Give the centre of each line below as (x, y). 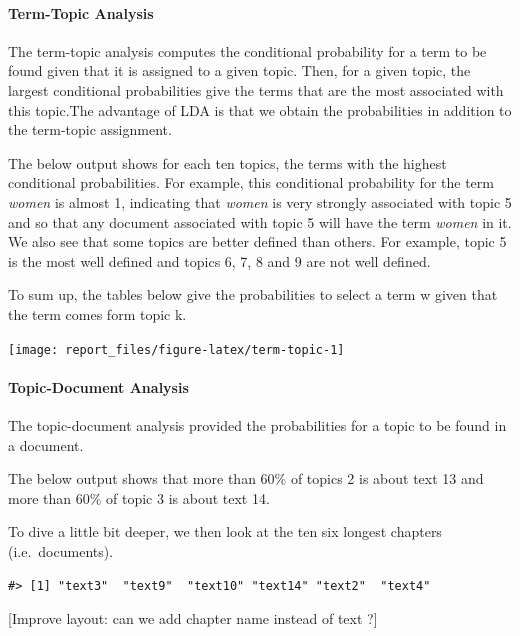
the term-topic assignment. (90, 129)
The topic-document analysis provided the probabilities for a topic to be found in (257, 424)
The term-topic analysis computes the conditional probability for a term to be (247, 50)
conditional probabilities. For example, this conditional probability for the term (251, 182)
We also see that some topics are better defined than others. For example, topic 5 (257, 241)
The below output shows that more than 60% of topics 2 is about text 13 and (246, 478)
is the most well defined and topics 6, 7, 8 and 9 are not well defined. (219, 260)
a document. (46, 444)
